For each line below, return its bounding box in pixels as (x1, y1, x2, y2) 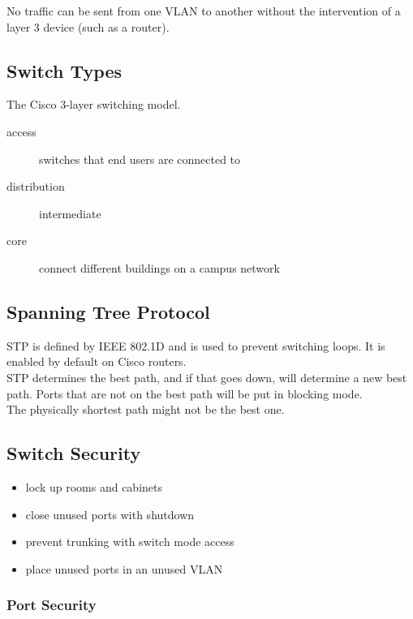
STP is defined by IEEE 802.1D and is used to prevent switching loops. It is (6, 337, 385, 354)
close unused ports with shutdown (25, 505, 195, 522)
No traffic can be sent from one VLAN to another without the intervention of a (6, 2, 401, 19)
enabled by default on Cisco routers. (6, 353, 187, 370)
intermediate (39, 204, 101, 221)
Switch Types (6, 58, 123, 83)
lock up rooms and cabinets (25, 478, 162, 495)
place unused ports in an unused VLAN (25, 560, 223, 577)
